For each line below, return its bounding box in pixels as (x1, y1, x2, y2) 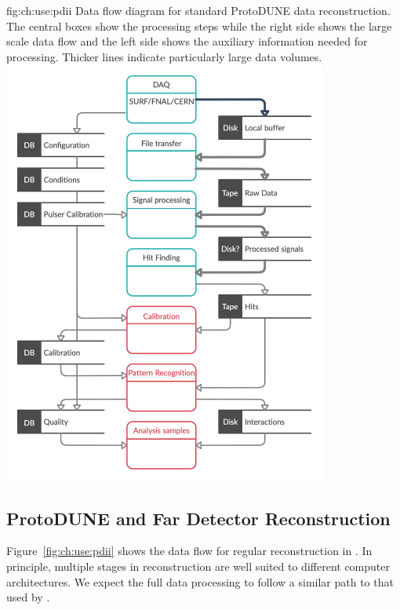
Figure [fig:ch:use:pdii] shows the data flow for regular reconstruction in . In (6, 542, 373, 559)
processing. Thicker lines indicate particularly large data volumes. (6, 48, 322, 64)
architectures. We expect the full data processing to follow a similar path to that (6, 573, 394, 590)
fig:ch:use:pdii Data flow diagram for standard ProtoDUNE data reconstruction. (6, 2, 391, 18)
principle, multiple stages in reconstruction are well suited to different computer (6, 558, 390, 575)
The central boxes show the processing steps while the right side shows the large (6, 17, 392, 34)
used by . (6, 589, 50, 605)
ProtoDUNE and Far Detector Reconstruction (6, 506, 391, 530)
